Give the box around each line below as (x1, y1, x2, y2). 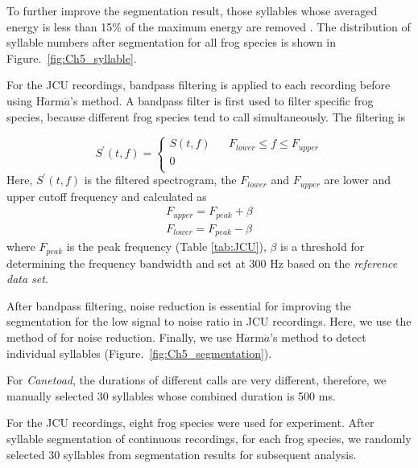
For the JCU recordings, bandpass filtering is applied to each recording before (6, 76, 391, 93)
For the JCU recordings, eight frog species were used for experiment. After (6, 414, 375, 431)
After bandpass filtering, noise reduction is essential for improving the (6, 297, 351, 314)
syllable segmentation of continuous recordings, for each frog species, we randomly (6, 430, 412, 447)
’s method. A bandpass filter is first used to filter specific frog (70, 92, 374, 109)
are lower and (324, 171, 391, 188)
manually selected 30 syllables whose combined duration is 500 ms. (6, 387, 336, 404)
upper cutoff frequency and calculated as (6, 187, 207, 204)
